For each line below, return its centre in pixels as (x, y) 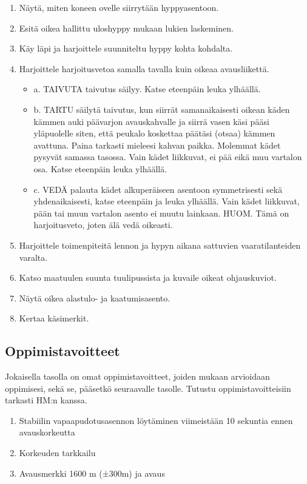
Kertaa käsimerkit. (54, 318)
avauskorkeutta (47, 432)
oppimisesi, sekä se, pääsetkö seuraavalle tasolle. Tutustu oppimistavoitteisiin (148, 388)
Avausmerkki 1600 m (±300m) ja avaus (92, 473)
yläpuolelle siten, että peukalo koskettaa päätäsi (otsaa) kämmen (154, 133)
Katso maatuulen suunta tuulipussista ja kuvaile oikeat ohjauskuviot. (148, 277)
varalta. (33, 257)
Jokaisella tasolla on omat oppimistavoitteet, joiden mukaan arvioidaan (137, 376)
